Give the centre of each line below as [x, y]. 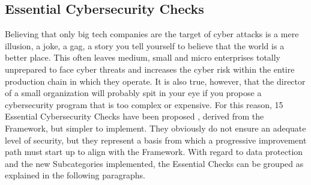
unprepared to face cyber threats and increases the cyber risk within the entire [150, 69]
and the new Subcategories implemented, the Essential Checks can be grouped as [154, 163]
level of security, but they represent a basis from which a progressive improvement [156, 140]
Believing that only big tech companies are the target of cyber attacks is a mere [152, 34]
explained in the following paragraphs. [75, 175]
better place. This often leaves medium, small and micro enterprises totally [143, 57]
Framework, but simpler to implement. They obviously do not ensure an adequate [155, 128]
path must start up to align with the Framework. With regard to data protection [154, 152]
